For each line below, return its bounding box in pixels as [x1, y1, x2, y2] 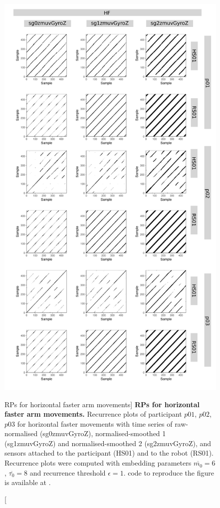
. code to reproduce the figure [123, 467, 214, 478]
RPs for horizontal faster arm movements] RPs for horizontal [4, 399, 200, 409]
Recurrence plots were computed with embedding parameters [4, 458, 192, 468]
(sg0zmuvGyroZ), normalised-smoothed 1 [39, 428, 166, 439]
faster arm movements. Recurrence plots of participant [4, 409, 182, 419]
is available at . [4, 477, 51, 488]
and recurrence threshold [29, 467, 106, 478]
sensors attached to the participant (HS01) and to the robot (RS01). [4, 448, 214, 458]
